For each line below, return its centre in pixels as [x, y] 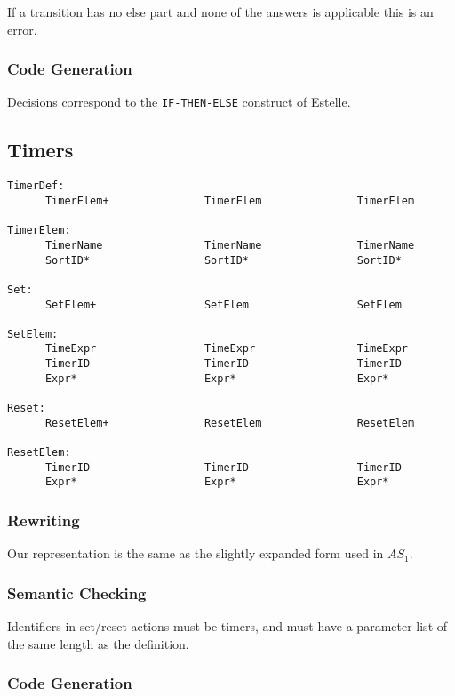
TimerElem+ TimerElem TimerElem [230, 200]
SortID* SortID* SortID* [223, 260]
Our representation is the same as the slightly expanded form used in [196, 553]
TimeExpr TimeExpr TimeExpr [227, 349]
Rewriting [44, 520]
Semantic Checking [77, 592]
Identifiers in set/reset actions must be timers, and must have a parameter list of [227, 626]
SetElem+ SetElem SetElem [223, 304]
